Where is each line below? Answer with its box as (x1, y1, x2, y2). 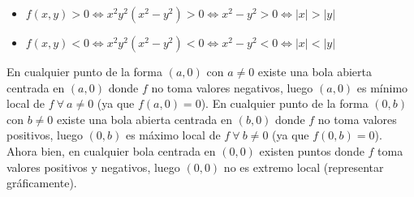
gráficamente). (6, 174, 77, 191)
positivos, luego (6, 126, 83, 143)
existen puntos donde (259, 142, 364, 159)
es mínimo (356, 79, 408, 96)
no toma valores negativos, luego (151, 79, 313, 96)
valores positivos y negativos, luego (6, 158, 180, 175)
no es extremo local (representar (223, 158, 384, 175)
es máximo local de (125, 126, 221, 143)
